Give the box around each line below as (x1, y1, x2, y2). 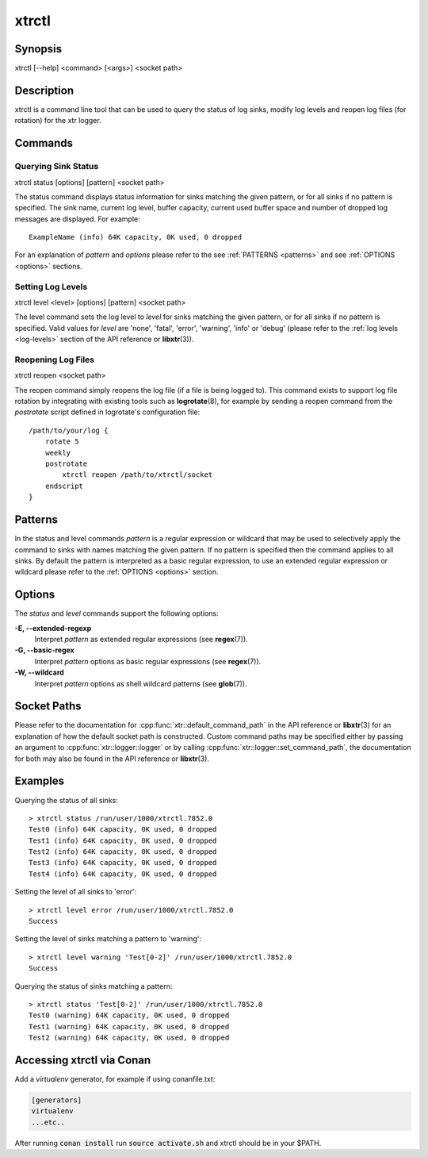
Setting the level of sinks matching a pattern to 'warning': (14, 934, 202, 944)
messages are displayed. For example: (14, 214, 140, 224)
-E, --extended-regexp (14, 623, 92, 632)
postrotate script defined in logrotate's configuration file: (14, 407, 201, 417)
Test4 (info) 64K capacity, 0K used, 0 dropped (29, 869, 217, 878)
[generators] (31, 1096, 82, 1105)
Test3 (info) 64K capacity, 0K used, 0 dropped (29, 858, 217, 867)
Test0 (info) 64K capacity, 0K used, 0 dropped (29, 825, 217, 834)
